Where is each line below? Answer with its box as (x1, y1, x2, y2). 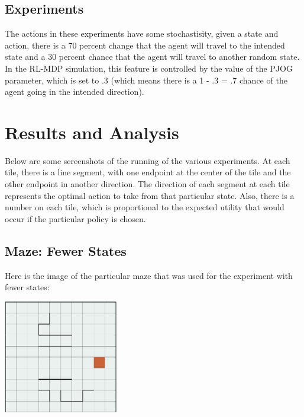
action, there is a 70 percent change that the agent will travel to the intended (5, 39, 285, 51)
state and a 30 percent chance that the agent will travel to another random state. (5, 50, 300, 63)
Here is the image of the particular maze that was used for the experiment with (5, 269, 293, 281)
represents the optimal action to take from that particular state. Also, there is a (5, 189, 295, 201)
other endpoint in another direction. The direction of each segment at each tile (5, 178, 290, 190)
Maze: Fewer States (5, 241, 127, 259)
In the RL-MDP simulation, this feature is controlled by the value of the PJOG (5, 62, 293, 74)
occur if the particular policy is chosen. (5, 212, 146, 224)
